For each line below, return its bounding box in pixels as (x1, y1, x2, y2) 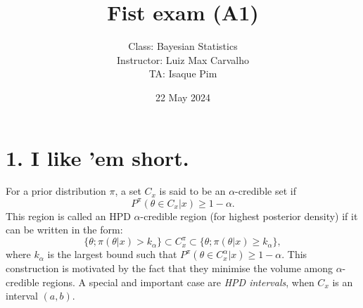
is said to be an (159, 184, 226, 198)
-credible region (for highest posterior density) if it (140, 208, 358, 223)
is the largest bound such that (47, 247, 177, 262)
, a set (115, 184, 141, 198)
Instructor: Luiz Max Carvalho (117, 52, 249, 67)
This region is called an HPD (6, 208, 131, 223)
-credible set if (235, 184, 296, 198)
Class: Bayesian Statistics (128, 39, 238, 53)
